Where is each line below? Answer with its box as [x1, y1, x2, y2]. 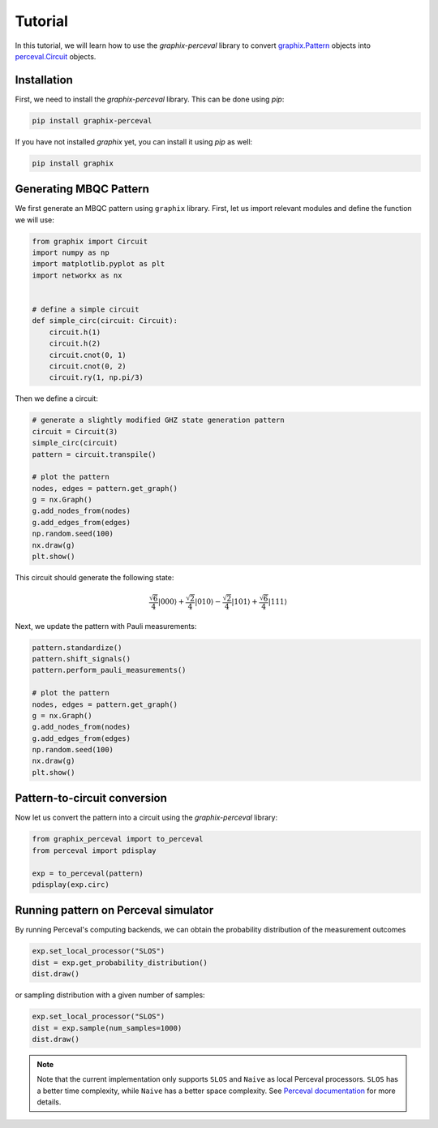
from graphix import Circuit [32, 236, 148, 246]
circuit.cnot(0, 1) [49, 350, 127, 359]
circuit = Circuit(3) [32, 427, 118, 436]
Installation [15, 73, 73, 87]
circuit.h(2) [49, 339, 101, 348]
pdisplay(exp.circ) [32, 880, 109, 889]
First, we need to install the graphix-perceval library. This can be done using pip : [15, 94, 285, 104]
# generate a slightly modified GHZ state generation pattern [32, 415, 285, 425]
